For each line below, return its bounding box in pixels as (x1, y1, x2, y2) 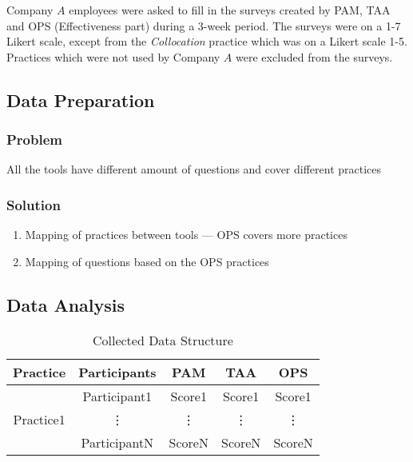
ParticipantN (81, 432, 154, 452)
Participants (78, 362, 157, 381)
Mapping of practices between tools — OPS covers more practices (25, 226, 347, 243)
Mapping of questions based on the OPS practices (25, 253, 269, 269)
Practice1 (13, 409, 66, 428)
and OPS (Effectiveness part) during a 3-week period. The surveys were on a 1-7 (6, 17, 401, 34)
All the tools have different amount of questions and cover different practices (6, 161, 382, 177)
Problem (6, 129, 62, 149)
